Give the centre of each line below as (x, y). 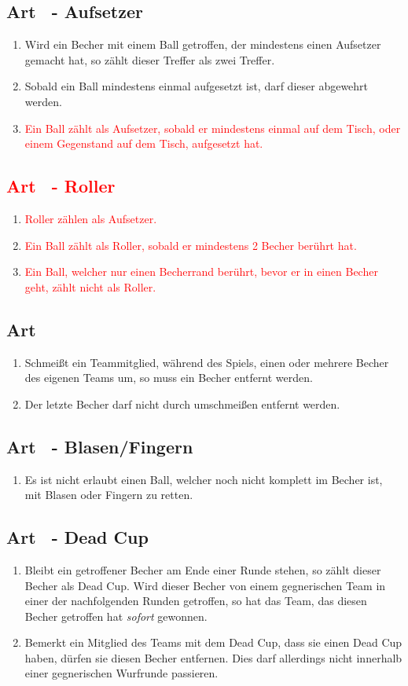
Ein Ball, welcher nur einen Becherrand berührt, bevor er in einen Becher (201, 271)
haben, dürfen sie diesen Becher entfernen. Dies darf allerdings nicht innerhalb (213, 657)
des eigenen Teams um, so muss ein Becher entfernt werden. (169, 378)
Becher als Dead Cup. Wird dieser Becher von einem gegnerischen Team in (205, 585)
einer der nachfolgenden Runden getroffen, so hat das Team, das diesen (196, 601)
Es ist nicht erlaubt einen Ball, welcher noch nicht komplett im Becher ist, (204, 479)
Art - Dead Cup (77, 537)
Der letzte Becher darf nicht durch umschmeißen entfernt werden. (182, 404)
